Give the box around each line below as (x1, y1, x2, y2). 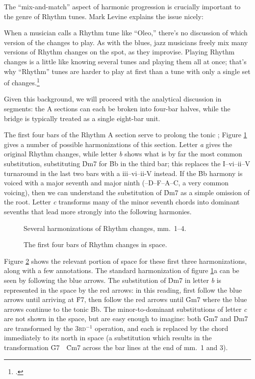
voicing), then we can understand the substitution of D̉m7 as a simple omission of (4, 187, 250, 197)
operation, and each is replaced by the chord (95, 323, 229, 333)
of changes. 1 (4, 76, 40, 87)
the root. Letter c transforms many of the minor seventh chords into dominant (4, 197, 240, 207)
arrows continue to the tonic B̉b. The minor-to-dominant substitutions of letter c (4, 303, 247, 314)
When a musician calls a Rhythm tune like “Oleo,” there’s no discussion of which (4, 27, 248, 38)
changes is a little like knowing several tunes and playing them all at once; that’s (4, 56, 247, 66)
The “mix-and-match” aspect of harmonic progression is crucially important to (4, 1, 241, 11)
